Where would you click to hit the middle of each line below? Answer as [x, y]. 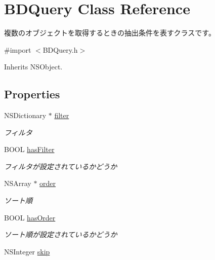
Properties [32, 94]
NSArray [18, 183]
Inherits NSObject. [33, 67]
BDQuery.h [60, 49]
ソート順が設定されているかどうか [61, 234]
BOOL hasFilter [29, 149]
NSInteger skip [27, 251]
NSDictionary [25, 115]
